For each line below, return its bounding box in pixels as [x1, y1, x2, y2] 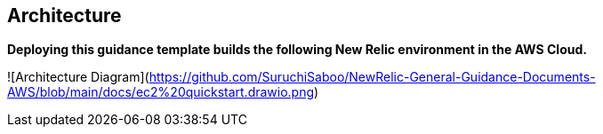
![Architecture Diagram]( [7, 69, 149, 85]
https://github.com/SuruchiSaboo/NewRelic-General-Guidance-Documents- [149, 69, 596, 85]
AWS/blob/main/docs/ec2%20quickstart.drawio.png [7, 84, 315, 100]
